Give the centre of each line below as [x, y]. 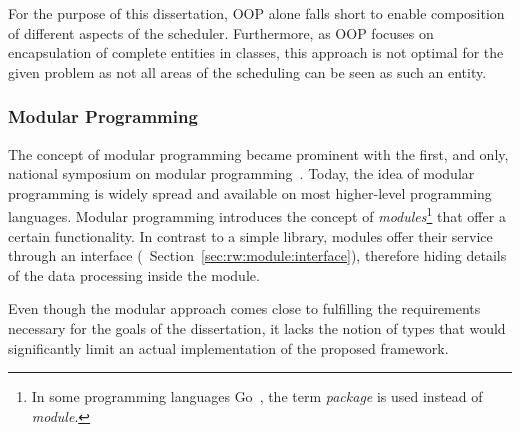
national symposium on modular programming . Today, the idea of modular [241, 173]
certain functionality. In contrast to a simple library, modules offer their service [250, 235]
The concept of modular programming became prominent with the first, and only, [258, 153]
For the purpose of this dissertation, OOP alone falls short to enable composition [256, 13]
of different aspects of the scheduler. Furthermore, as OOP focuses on [221, 32]
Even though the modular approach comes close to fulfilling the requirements [244, 308]
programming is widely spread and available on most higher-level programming [250, 192]
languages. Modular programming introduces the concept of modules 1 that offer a [257, 215]
